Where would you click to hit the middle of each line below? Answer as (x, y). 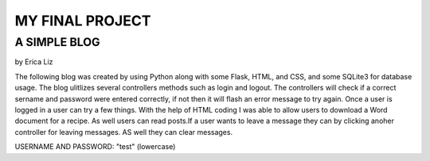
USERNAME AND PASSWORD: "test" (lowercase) (95, 147)
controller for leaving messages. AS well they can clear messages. (124, 132)
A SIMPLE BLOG (57, 42)
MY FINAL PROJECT (83, 21)
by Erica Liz (34, 62)
